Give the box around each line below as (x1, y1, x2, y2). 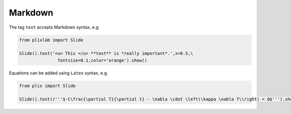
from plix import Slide (19, 83, 76, 88)
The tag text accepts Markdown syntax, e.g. (9, 24, 100, 30)
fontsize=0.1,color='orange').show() (57, 57, 147, 63)
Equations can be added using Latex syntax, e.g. (9, 70, 109, 76)
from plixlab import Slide (19, 37, 83, 43)
